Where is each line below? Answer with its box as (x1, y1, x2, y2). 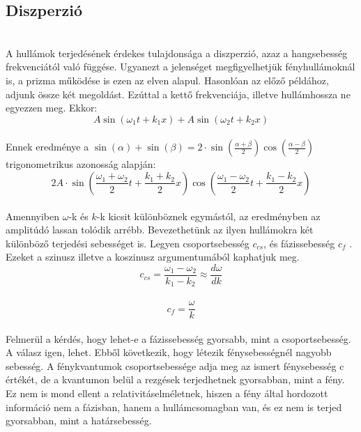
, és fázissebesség (263, 236, 335, 250)
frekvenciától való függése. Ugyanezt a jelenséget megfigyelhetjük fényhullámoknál (6, 59, 355, 74)
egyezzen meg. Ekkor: (6, 100, 98, 115)
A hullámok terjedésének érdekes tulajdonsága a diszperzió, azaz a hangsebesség (6, 45, 348, 60)
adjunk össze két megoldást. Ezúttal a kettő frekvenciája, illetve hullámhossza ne (6, 86, 351, 101)
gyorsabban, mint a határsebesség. (6, 413, 152, 428)
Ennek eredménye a (6, 139, 89, 154)
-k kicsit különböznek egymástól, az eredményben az (96, 208, 321, 223)
